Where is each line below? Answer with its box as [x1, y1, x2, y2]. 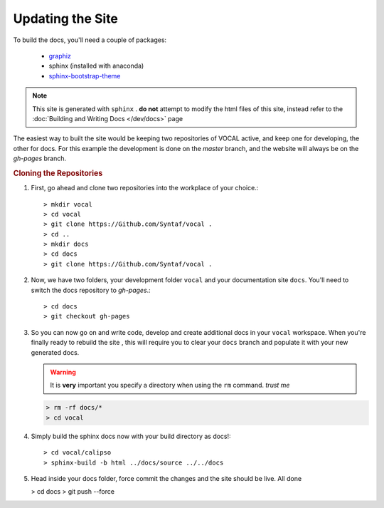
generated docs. [31, 348, 80, 356]
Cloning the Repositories [13, 168, 103, 178]
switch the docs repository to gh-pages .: [31, 286, 151, 294]
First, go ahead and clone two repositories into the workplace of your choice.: [31, 184, 259, 192]
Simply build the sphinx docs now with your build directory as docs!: [31, 432, 231, 440]
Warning [50, 368, 76, 376]
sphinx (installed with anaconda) [48, 61, 144, 71]
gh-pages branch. [13, 154, 67, 163]
